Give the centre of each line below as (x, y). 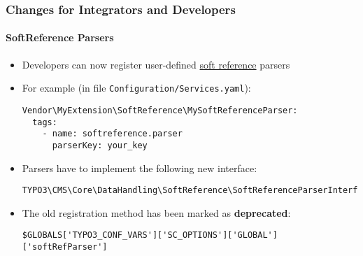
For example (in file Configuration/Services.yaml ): (136, 88)
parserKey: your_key (100, 145)
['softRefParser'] (65, 247)
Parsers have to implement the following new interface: (140, 168)
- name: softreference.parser (112, 134)
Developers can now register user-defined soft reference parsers (156, 64)
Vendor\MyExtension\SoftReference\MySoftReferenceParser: (160, 110)
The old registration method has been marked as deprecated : (156, 212)
